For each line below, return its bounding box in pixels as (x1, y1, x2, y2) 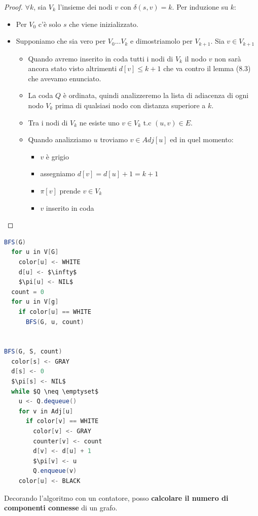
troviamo (100, 134, 128, 145)
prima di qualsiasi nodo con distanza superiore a (55, 100, 206, 111)
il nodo (185, 53, 207, 63)
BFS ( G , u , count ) (25, 318, 84, 326)
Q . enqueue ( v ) (33, 467, 77, 475)
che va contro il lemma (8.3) (163, 63, 251, 74)
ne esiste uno (79, 117, 120, 127)
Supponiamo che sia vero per (16, 36, 106, 46)
